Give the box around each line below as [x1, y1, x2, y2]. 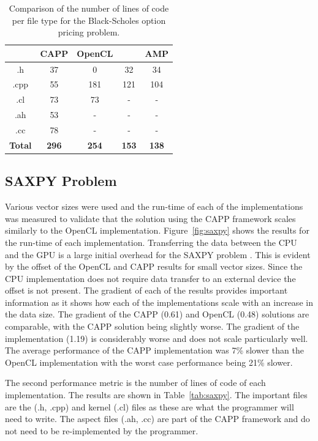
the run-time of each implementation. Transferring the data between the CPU [5, 235, 297, 248]
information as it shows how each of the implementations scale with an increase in [5, 295, 313, 308]
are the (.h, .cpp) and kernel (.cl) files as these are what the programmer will [5, 400, 294, 413]
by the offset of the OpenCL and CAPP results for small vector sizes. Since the [5, 260, 303, 273]
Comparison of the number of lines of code [9, 2, 169, 14]
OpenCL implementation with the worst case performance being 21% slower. [5, 355, 293, 368]
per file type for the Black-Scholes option [12, 13, 166, 26]
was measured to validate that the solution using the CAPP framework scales [5, 212, 296, 224]
